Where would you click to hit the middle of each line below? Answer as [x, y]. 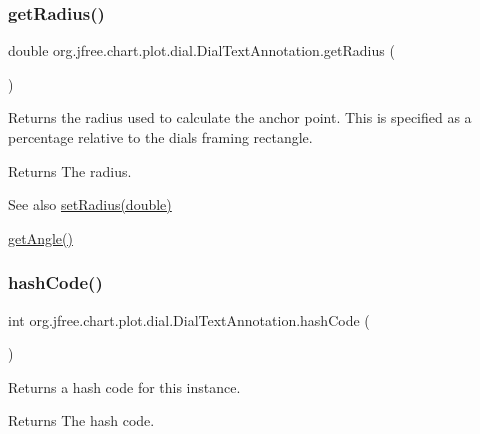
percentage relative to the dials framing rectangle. [160, 137]
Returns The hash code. [81, 420]
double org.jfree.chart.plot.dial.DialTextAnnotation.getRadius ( [201, 50]
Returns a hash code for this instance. [124, 386]
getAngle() [40, 237]
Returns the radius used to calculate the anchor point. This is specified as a [240, 117]
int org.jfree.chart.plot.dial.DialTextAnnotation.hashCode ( [189, 319]
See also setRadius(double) [90, 204]
